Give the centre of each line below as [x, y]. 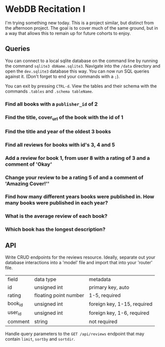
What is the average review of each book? [56, 216]
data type [45, 279]
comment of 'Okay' [29, 164]
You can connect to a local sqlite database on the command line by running [82, 61]
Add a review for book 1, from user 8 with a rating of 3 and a [78, 158]
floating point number [59, 296]
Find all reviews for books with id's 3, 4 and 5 [60, 145]
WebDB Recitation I [45, 9]
